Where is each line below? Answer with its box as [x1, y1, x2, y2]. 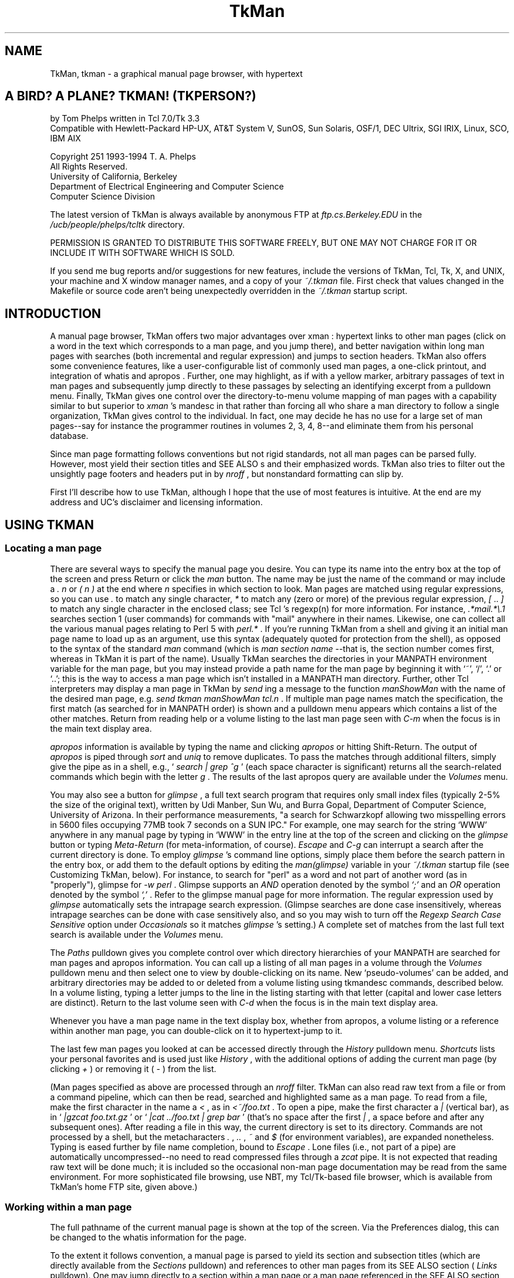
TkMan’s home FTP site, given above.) [50, 1181, 198, 1192]
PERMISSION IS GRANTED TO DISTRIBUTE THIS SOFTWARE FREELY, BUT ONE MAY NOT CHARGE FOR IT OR [50, 238, 477, 248]
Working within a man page [5, 1201, 132, 1213]
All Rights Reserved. [50, 161, 128, 172]
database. [50, 431, 89, 441]
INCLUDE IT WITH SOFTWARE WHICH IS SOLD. [50, 248, 235, 258]
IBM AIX [50, 133, 81, 144]
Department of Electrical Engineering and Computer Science [50, 181, 284, 192]
